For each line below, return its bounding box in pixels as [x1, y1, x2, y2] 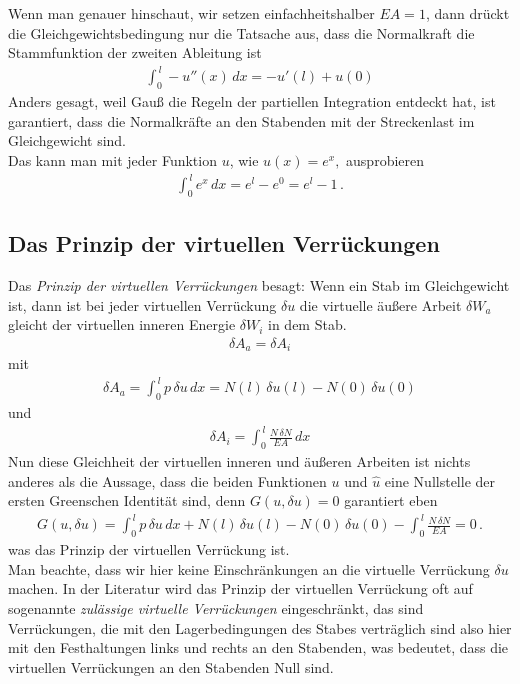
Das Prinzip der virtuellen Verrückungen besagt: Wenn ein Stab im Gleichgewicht [8, 275, 510, 296]
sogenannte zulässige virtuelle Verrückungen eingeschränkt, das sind [8, 598, 424, 619]
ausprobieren [346, 149, 425, 170]
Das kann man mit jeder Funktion [8, 149, 217, 170]
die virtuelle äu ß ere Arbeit [299, 294, 462, 315]
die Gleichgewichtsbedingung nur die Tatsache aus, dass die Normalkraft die [8, 22, 475, 43]
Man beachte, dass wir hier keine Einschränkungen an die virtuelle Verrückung [8, 558, 490, 579]
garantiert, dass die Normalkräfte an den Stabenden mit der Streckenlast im [8, 110, 475, 131]
